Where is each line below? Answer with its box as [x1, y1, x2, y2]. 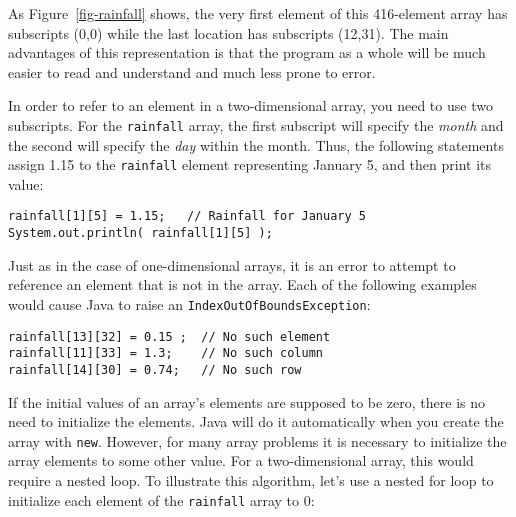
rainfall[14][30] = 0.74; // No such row [8, 362, 302, 377]
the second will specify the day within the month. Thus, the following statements [8, 134, 504, 155]
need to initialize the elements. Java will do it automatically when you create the [8, 411, 504, 432]
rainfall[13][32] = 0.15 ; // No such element [8, 329, 331, 344]
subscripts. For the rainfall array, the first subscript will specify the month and [8, 114, 504, 135]
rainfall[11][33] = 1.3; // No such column [8, 346, 323, 361]
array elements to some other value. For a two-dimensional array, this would [8, 450, 474, 471]
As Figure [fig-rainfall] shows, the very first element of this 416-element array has [8, 3, 508, 23]
